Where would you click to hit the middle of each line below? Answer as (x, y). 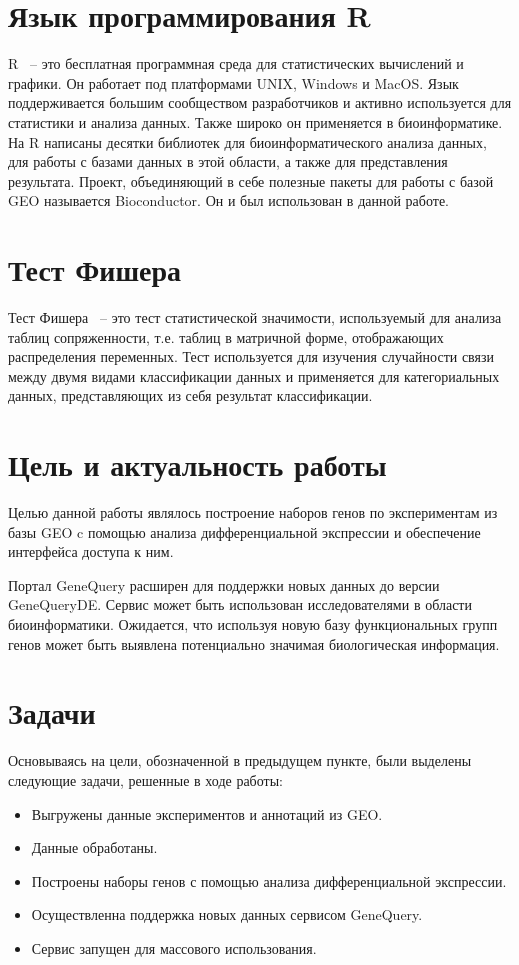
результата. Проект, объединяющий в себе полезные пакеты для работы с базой (251, 180)
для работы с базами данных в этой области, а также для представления (228, 161)
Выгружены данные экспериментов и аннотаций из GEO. (207, 813)
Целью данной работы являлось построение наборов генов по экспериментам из (253, 512)
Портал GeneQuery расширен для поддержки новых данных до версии (224, 584)
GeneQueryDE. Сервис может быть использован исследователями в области (240, 604)
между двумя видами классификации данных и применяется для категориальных (254, 375)
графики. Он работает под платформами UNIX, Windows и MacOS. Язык (233, 82)
